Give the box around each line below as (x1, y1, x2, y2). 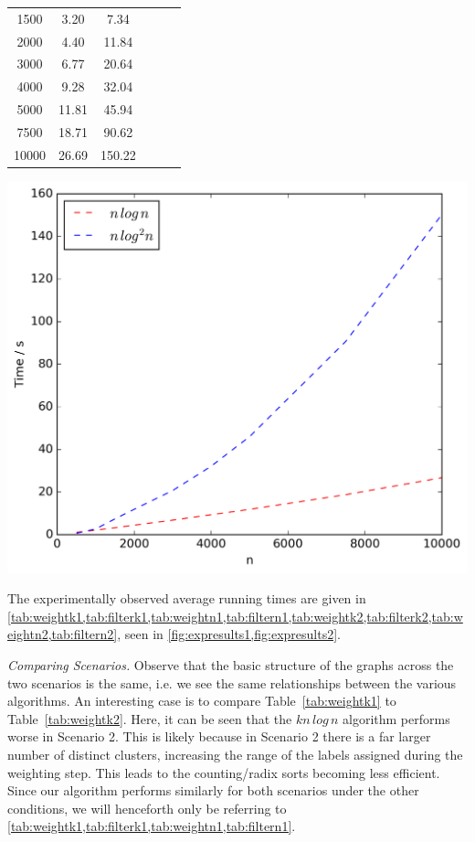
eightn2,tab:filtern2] (7, 624, 118, 644)
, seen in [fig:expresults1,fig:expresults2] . (117, 624, 341, 644)
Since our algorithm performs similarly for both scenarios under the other (7, 781, 419, 800)
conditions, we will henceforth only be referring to (7, 798, 287, 817)
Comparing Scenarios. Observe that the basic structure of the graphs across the (7, 655, 454, 674)
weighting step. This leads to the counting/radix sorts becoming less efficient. (7, 762, 440, 782)
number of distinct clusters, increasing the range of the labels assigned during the (7, 744, 463, 763)
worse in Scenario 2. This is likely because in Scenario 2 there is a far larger (7, 727, 431, 746)
